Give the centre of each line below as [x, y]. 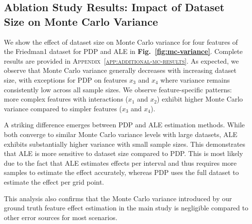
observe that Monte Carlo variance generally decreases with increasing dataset [120, 70]
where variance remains [195, 79]
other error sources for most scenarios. [61, 217]
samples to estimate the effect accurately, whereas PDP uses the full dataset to [121, 172]
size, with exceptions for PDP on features [66, 79]
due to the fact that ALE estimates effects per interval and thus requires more [120, 163]
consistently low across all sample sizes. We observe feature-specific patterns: [118, 89]
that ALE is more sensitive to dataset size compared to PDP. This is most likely [124, 153]
